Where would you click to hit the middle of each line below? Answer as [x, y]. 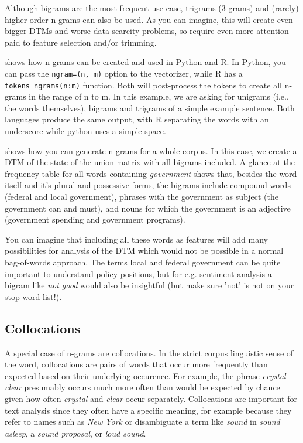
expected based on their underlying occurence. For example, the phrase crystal [145, 375]
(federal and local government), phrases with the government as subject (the [142, 197]
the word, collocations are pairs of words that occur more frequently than [136, 364]
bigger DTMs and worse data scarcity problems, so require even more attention [147, 31]
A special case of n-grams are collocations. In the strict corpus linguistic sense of [149, 352]
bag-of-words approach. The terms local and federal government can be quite [143, 262]
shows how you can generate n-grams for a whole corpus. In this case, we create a [151, 150]
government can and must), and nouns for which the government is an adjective [148, 208]
